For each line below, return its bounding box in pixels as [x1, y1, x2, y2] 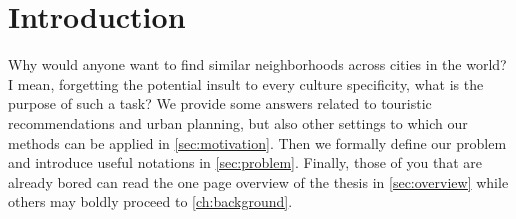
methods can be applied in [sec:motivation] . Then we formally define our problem [8, 132, 507, 153]
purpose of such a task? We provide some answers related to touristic [8, 93, 432, 114]
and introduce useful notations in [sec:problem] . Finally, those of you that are [8, 152, 482, 173]
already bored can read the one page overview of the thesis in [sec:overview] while [8, 171, 509, 192]
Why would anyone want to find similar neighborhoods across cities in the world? [8, 54, 507, 75]
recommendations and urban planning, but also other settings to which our [8, 112, 468, 133]
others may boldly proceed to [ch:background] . [8, 191, 293, 212]
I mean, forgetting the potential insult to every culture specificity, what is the [8, 73, 484, 94]
